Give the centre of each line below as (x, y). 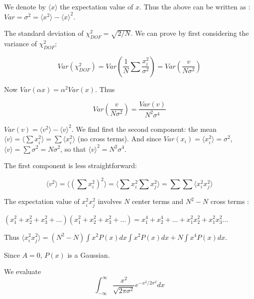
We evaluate (23, 271)
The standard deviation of (44, 33)
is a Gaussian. (89, 254)
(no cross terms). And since (119, 139)
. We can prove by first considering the (190, 33)
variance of (21, 43)
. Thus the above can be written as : (195, 6)
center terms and (158, 201)
